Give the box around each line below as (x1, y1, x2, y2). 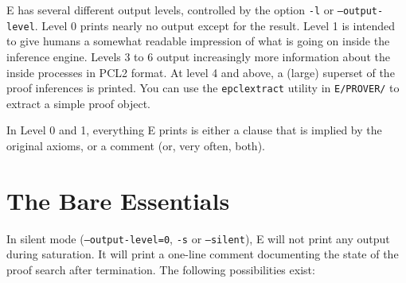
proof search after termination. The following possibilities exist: (6, 261, 315, 277)
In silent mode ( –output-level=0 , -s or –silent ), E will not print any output (6, 230, 390, 246)
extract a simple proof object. (6, 95, 150, 111)
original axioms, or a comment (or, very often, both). (6, 137, 265, 153)
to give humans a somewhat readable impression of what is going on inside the (6, 33, 390, 49)
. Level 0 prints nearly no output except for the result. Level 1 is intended (34, 17, 396, 33)
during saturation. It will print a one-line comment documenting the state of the (6, 246, 399, 262)
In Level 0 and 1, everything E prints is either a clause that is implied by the (6, 122, 382, 138)
